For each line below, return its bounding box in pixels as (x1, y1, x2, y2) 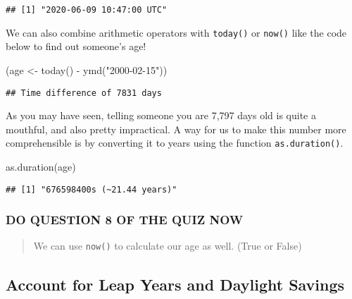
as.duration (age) (6, 159, 76, 173)
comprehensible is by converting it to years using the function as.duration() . (6, 135, 344, 150)
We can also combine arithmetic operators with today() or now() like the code (6, 25, 347, 39)
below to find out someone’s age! (6, 39, 146, 54)
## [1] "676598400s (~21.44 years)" (6, 184, 177, 195)
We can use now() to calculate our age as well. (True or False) (33, 238, 302, 253)
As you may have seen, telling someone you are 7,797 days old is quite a (6, 108, 316, 123)
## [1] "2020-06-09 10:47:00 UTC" (6, 5, 168, 15)
